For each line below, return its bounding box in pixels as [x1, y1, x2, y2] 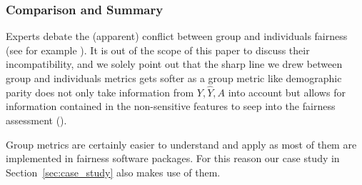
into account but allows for [228, 84, 346, 99]
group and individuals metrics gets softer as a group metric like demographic [6, 71, 342, 85]
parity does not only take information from [6, 84, 194, 99]
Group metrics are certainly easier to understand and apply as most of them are [6, 136, 357, 151]
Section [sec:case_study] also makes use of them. [6, 164, 221, 179]
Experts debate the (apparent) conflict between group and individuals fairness [6, 29, 348, 44]
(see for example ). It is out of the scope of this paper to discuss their [6, 42, 310, 57]
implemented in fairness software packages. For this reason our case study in [6, 151, 340, 166]
